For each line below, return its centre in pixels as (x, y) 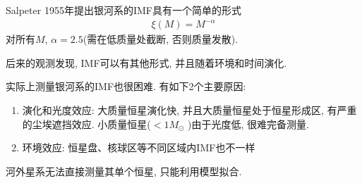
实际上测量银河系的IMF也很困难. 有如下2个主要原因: (126, 86)
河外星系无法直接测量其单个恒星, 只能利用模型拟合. (124, 171)
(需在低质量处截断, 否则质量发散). (161, 39)
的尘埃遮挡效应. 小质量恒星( (86, 124)
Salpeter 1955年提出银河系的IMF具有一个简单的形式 (123, 10)
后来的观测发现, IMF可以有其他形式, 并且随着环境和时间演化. (146, 62)
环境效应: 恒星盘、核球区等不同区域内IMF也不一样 (139, 147)
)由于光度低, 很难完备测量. (249, 124)
